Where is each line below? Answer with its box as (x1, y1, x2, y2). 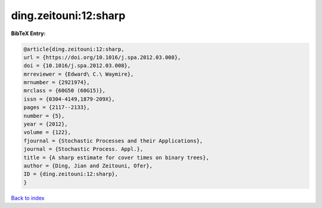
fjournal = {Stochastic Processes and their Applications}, (23, 137, 203, 144)
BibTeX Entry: (11, 30, 46, 37)
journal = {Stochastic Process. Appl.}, (23, 146, 143, 153)
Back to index (11, 194, 45, 201)
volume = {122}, (23, 129, 72, 136)
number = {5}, (23, 112, 65, 119)
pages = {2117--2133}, (23, 104, 90, 111)
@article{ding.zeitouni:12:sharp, (23, 45, 125, 52)
